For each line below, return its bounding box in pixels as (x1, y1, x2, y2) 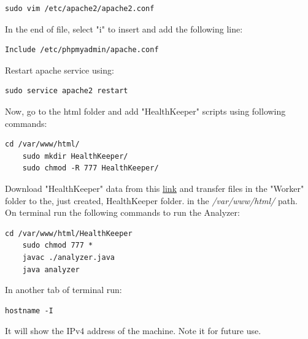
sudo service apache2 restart (5, 86, 128, 96)
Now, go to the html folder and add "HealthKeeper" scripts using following (5, 104, 286, 117)
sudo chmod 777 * (22, 241, 93, 250)
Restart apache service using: (5, 63, 114, 76)
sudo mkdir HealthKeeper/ (22, 151, 128, 161)
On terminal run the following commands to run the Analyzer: (5, 206, 240, 219)
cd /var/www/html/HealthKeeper (5, 229, 133, 238)
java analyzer (22, 265, 80, 274)
